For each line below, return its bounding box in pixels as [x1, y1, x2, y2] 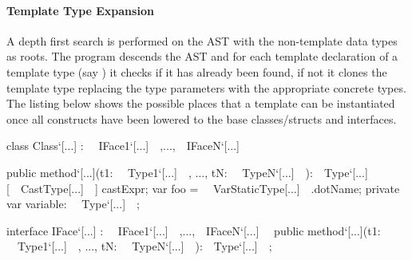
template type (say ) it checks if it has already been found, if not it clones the [6, 63, 387, 80]
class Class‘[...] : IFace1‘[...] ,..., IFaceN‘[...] [6, 137, 240, 154]
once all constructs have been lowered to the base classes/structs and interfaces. [6, 110, 397, 127]
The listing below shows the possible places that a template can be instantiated [6, 95, 395, 112]
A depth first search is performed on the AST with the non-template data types [6, 32, 398, 49]
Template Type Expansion [6, 2, 154, 18]
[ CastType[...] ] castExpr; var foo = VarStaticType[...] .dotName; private [6, 179, 400, 196]
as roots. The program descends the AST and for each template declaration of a [6, 48, 398, 65]
